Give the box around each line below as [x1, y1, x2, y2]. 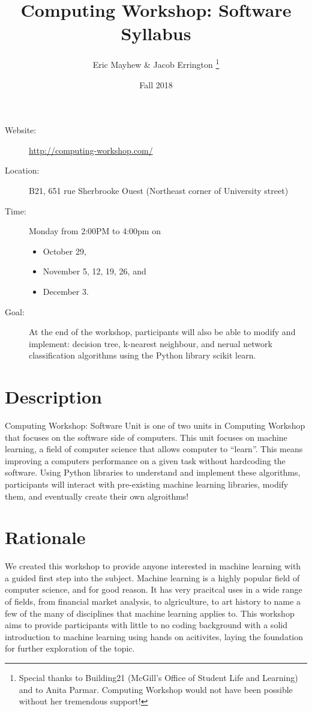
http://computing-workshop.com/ [29, 144, 153, 156]
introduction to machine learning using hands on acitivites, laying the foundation [5, 630, 303, 643]
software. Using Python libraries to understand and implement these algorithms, [5, 466, 301, 479]
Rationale [5, 525, 86, 549]
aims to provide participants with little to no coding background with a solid [5, 619, 287, 631]
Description [5, 384, 103, 409]
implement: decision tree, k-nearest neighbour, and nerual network [29, 337, 272, 349]
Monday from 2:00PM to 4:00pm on [29, 225, 161, 237]
